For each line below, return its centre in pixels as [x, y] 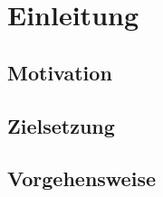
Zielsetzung [61, 125]
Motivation [60, 72]
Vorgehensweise [81, 178]
